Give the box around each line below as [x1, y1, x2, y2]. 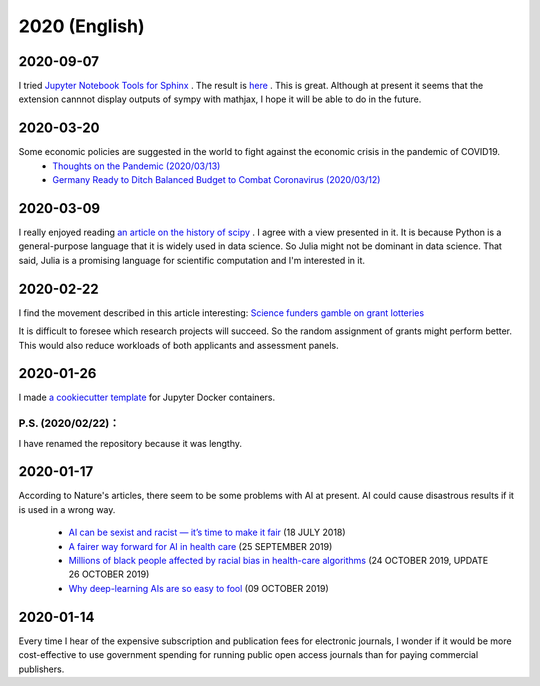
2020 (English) [18, 15, 145, 37]
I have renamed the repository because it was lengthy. [18, 437, 243, 449]
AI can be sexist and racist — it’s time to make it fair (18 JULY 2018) [68, 526, 346, 539]
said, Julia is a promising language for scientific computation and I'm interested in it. [18, 254, 365, 266]
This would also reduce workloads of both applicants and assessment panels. [18, 339, 339, 351]
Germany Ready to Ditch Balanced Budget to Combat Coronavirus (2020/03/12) [52, 174, 381, 186]
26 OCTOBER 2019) [68, 568, 150, 580]
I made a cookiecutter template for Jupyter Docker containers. [18, 391, 275, 404]
